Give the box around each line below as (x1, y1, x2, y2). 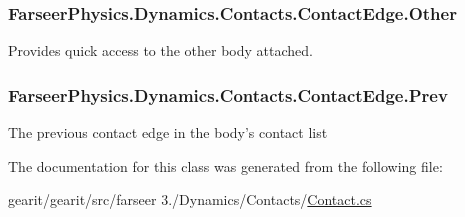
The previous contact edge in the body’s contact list (8, 122, 328, 143)
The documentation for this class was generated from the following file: (8, 155, 443, 176)
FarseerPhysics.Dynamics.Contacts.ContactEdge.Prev (8, 82, 448, 107)
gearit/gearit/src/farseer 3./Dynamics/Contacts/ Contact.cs (8, 189, 372, 210)
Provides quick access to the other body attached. (8, 40, 313, 61)
